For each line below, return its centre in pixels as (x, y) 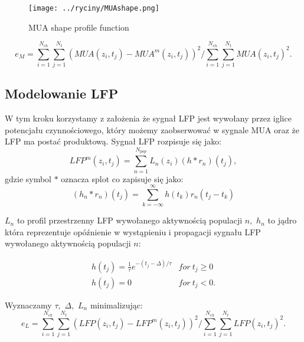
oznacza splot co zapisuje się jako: (122, 178)
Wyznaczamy (28, 305)
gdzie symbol (28, 178)
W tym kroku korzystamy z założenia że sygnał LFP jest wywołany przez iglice (148, 118)
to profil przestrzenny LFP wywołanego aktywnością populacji (130, 220)
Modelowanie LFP (62, 93)
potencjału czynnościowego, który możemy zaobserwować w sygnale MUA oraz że (152, 129)
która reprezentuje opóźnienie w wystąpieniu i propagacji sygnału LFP (133, 231)
